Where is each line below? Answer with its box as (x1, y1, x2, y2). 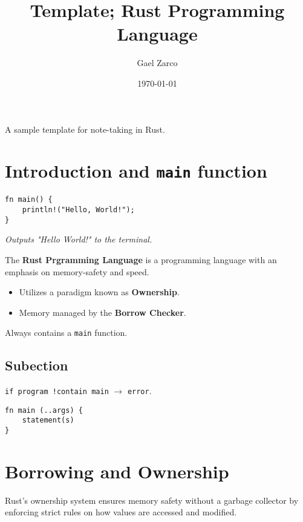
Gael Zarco (137, 56, 178, 69)
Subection (5, 356, 68, 375)
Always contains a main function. (5, 326, 128, 339)
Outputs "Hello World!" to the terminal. (5, 233, 152, 246)
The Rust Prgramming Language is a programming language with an (5, 253, 277, 266)
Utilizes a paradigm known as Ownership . (19, 286, 180, 298)
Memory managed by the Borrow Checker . (19, 306, 186, 318)
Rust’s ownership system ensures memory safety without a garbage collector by (5, 494, 299, 506)
